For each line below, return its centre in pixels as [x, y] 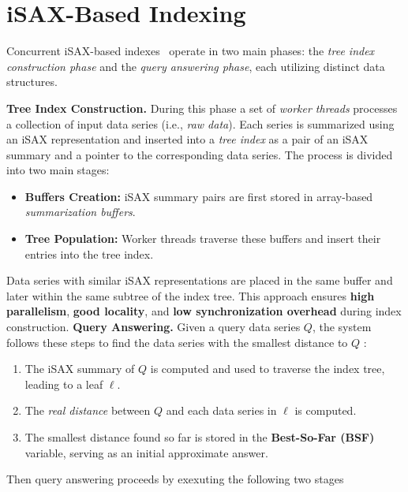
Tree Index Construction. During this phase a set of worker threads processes [202, 108]
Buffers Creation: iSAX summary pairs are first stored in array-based [199, 196]
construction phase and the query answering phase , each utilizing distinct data [196, 66]
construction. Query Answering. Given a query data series [153, 327]
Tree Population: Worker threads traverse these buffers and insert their [203, 239]
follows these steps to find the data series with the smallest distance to [177, 342]
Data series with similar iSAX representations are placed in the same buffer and [200, 280]
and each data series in [221, 410]
